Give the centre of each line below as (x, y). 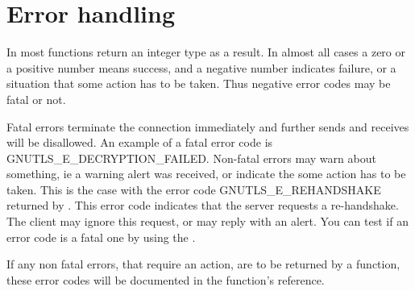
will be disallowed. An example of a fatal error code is (140, 142)
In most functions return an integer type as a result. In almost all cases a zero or (206, 52)
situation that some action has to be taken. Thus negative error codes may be (199, 83)
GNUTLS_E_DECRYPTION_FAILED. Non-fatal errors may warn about (191, 158)
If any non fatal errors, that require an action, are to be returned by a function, (203, 264)
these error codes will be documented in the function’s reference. (166, 279)
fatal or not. (36, 99)
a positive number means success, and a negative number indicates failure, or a (201, 67)
